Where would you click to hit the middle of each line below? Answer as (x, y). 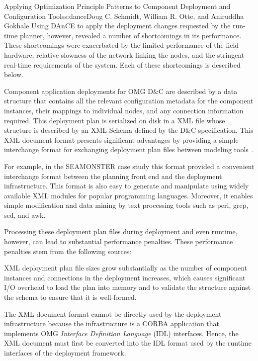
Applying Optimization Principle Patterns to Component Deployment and (117, 6)
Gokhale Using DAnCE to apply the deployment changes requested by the (117, 26)
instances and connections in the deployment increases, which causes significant (125, 277)
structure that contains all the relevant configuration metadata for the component (129, 101)
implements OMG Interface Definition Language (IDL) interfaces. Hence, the (121, 333)
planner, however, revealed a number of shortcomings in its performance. (130, 35)
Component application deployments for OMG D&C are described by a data (121, 91)
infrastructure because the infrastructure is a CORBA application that (112, 323)
